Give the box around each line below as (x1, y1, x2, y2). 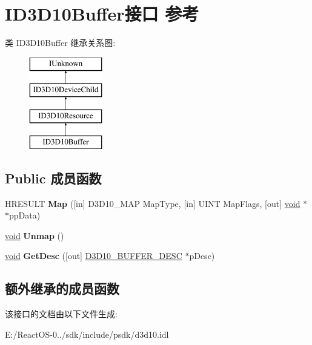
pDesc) (189, 249, 215, 262)
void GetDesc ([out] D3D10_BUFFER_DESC (5, 249, 182, 262)
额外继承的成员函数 (5, 279, 119, 298)
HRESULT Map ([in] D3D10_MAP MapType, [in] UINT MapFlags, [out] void (5, 197, 300, 209)
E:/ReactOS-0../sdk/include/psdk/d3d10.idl (5, 327, 169, 340)
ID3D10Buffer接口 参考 (5, 1, 199, 26)
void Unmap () (5, 229, 64, 241)
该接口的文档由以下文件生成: (5, 307, 118, 320)
